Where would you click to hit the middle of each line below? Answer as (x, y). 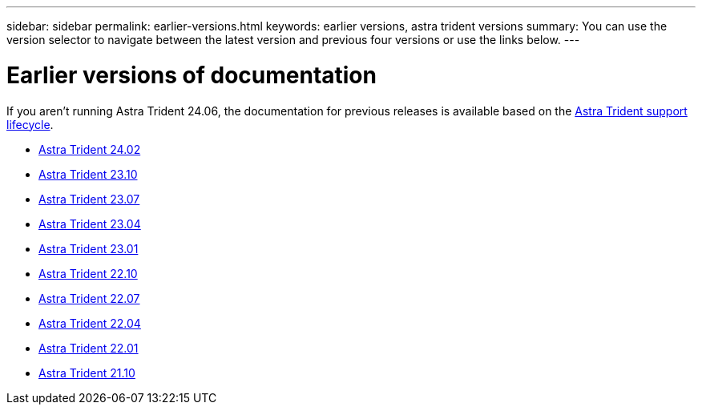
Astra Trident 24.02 (90, 149)
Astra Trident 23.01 (89, 248)
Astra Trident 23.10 (88, 174)
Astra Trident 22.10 (88, 273)
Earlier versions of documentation (192, 75)
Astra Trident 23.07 (89, 199)
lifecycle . (30, 124)
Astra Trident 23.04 (90, 224)
